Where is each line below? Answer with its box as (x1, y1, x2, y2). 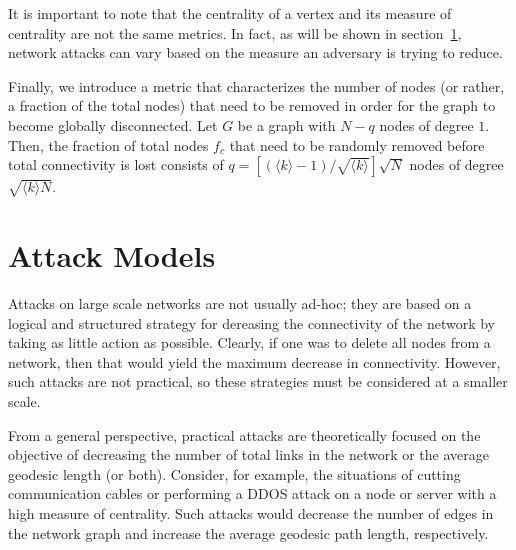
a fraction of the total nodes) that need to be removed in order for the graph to (8, 95, 496, 116)
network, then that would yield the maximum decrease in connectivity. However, (8, 351, 501, 372)
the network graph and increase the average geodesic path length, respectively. (8, 522, 489, 543)
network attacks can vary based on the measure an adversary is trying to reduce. (8, 42, 503, 63)
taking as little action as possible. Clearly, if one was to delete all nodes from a (8, 332, 491, 353)
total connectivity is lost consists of (8, 154, 224, 175)
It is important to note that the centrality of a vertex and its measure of (8, 3, 452, 23)
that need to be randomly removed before (229, 134, 485, 155)
